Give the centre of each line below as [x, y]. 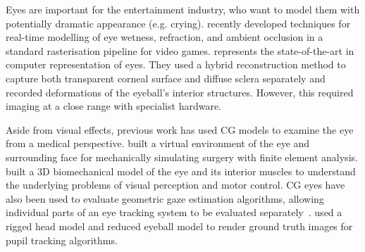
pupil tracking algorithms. [62, 240]
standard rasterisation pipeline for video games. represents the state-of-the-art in [180, 50]
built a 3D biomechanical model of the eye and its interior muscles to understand [181, 171]
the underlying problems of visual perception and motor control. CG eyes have [175, 185]
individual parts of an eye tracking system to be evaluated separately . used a [174, 212]
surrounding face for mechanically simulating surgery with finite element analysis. [182, 157]
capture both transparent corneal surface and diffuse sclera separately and [166, 78]
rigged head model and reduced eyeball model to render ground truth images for [179, 226]
